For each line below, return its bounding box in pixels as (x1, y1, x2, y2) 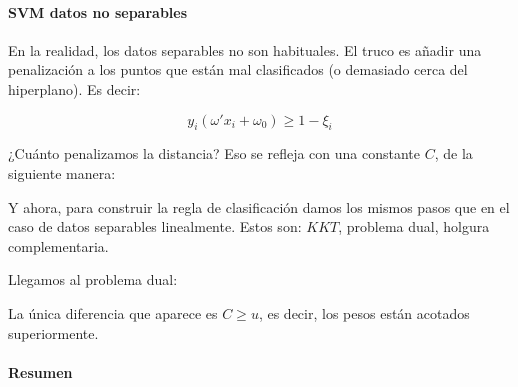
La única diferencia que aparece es (8, 302, 218, 323)
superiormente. (8, 322, 99, 343)
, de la (434, 143, 473, 164)
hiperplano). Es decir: (8, 78, 141, 99)
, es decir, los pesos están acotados (258, 302, 470, 323)
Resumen (8, 361, 73, 382)
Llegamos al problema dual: (8, 269, 178, 290)
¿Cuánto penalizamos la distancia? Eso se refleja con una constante (8, 143, 421, 164)
